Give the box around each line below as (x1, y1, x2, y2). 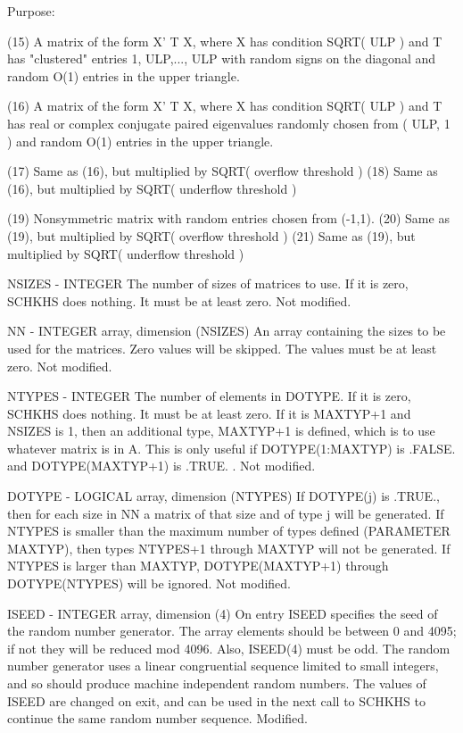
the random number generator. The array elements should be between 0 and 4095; (7, 621, 457, 640)
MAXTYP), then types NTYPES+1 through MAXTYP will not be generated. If (7, 538, 451, 557)
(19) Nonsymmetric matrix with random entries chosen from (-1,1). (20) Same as (7, 209, 450, 228)
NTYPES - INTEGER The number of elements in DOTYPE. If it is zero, (7, 387, 411, 405)
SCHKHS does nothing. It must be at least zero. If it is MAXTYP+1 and (7, 404, 411, 422)
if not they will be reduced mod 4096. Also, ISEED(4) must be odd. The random (7, 638, 451, 657)
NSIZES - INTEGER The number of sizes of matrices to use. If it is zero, (7, 274, 409, 293)
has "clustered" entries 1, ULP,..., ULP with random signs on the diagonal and (7, 49, 436, 68)
